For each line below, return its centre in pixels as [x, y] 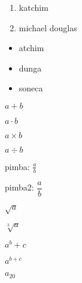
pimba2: [19, 187]
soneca [31, 88]
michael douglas [48, 27]
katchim [34, 7]
